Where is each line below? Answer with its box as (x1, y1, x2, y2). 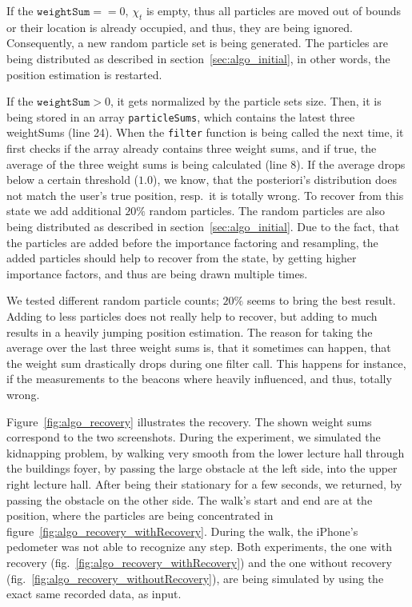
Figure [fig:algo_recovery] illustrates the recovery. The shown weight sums (6, 413, 372, 429)
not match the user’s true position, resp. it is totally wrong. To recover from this (6, 186, 404, 203)
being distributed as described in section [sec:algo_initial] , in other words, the (6, 50, 390, 66)
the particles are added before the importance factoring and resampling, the (6, 234, 378, 250)
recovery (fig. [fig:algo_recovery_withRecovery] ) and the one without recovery (6, 553, 392, 570)
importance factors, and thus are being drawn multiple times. (6, 265, 308, 282)
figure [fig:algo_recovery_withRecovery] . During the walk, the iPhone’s (6, 522, 358, 539)
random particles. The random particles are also (149, 202, 386, 219)
